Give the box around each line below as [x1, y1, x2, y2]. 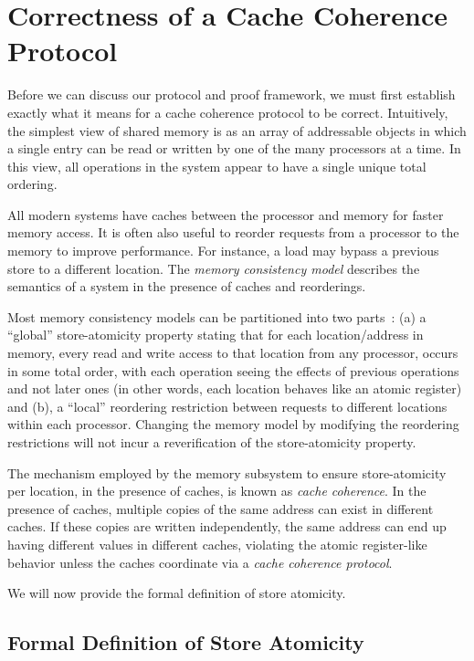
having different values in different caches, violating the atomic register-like [7, 534, 427, 553]
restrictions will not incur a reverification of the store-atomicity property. [7, 433, 416, 451]
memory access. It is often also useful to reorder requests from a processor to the [7, 223, 459, 242]
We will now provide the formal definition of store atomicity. [7, 583, 346, 603]
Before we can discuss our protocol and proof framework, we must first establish [7, 85, 456, 104]
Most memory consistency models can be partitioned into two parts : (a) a [7, 307, 427, 326]
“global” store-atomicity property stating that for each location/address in [7, 325, 424, 344]
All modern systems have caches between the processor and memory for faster [7, 205, 444, 224]
